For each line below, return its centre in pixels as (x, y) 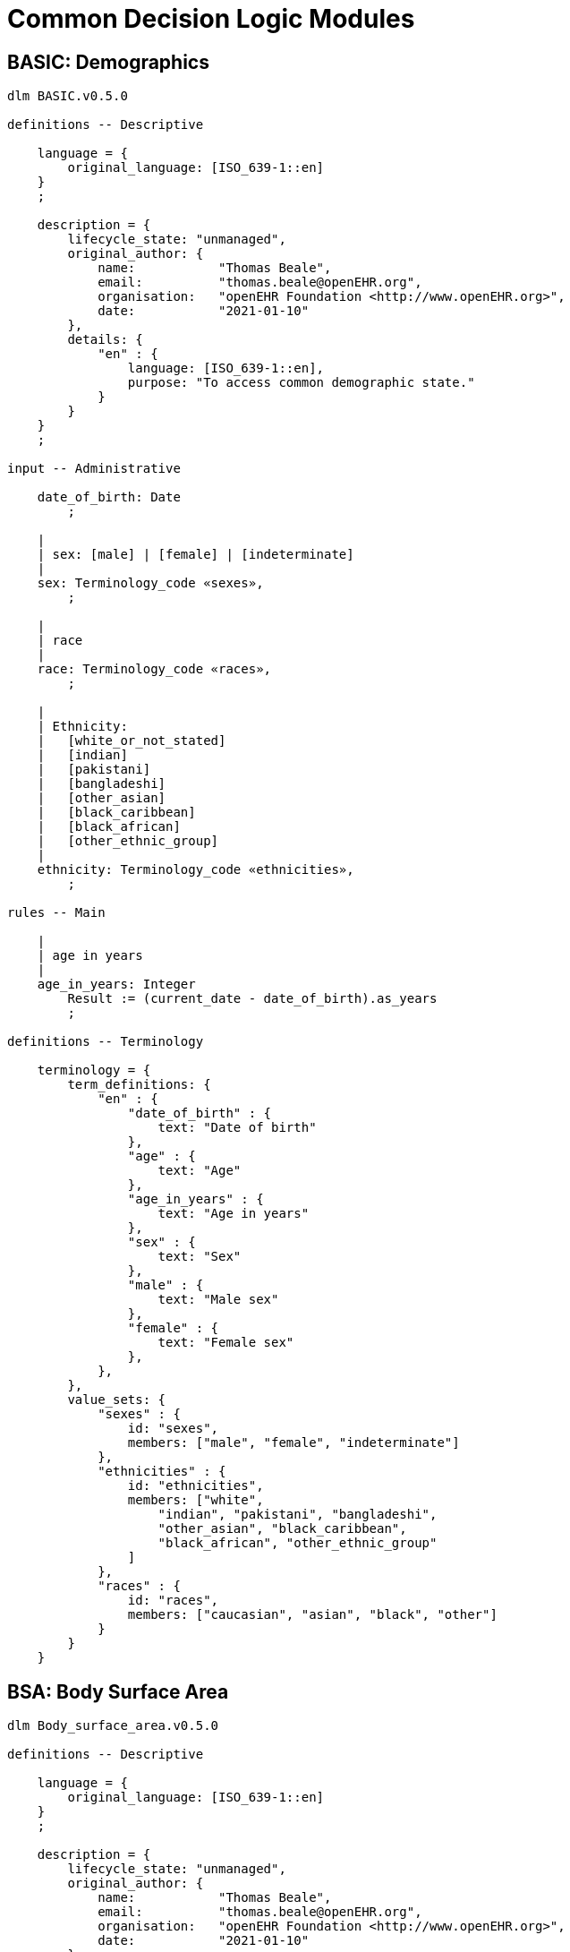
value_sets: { (117, 1400)
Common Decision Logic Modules (211, 19)
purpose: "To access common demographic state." (301, 383)
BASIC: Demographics (108, 62)
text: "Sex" (200, 1257)
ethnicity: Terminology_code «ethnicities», (196, 870)
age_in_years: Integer (116, 985)
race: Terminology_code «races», (154, 669)
